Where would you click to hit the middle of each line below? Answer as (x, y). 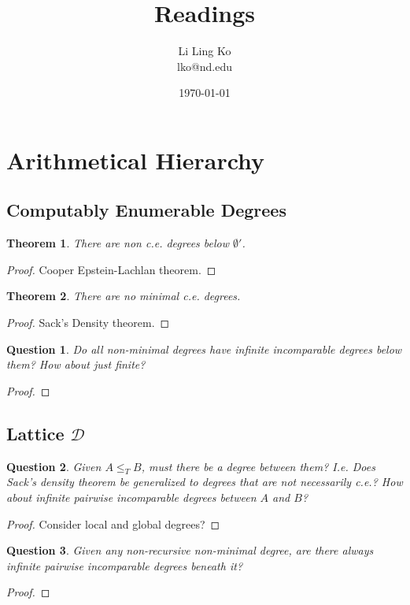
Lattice (35, 433)
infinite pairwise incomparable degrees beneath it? (125, 565)
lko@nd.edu (205, 66)
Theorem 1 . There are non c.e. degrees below (118, 243)
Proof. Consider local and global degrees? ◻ (113, 523)
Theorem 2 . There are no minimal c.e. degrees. (124, 296)
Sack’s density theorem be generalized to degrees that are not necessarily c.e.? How (205, 482)
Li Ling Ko (205, 51)
